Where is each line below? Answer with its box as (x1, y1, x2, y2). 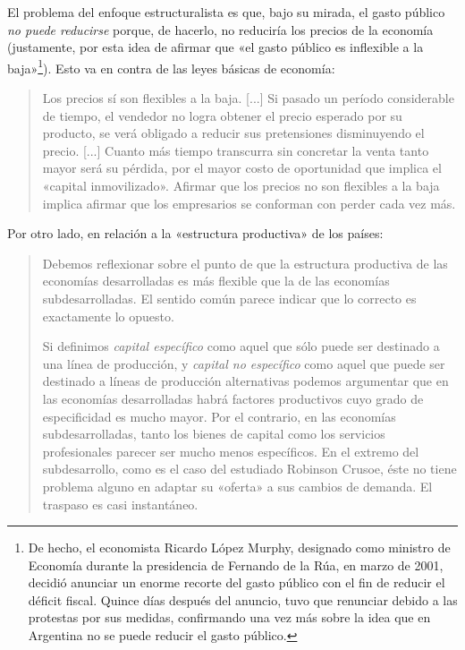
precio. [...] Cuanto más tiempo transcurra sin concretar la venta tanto (42, 141, 429, 159)
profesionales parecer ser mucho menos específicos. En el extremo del (42, 441, 419, 460)
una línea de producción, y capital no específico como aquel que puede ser (42, 354, 445, 372)
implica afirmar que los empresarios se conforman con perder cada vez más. (42, 193, 456, 212)
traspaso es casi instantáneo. (42, 494, 199, 513)
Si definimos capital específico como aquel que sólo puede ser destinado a (42, 337, 440, 355)
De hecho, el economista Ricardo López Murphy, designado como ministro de (28, 538, 451, 557)
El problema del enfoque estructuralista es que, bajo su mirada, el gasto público (7, 3, 445, 21)
